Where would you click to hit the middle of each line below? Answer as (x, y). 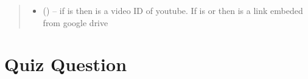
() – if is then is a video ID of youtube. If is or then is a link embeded (173, 10)
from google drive (75, 22)
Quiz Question (66, 64)
